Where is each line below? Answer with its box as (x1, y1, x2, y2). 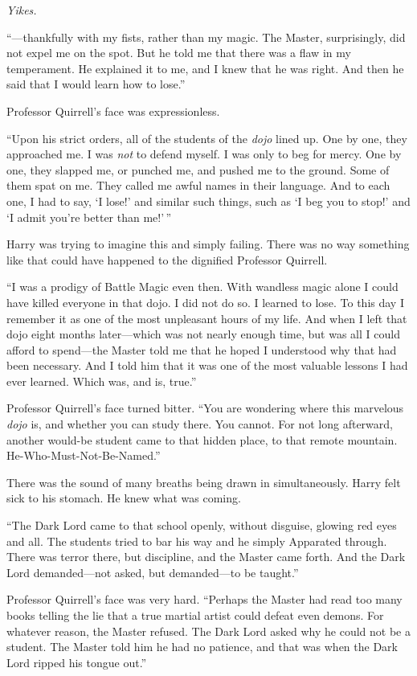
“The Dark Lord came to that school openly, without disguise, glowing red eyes (6, 517, 397, 534)
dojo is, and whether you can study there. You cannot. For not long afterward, (6, 416, 393, 432)
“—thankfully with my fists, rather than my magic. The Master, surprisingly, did (6, 28, 406, 45)
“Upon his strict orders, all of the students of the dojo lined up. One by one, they (6, 129, 407, 146)
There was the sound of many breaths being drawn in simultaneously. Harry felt (6, 473, 401, 490)
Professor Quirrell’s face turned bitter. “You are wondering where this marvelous (6, 399, 404, 416)
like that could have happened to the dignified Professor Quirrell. (6, 251, 328, 268)
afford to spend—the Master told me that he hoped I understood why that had (6, 341, 397, 358)
